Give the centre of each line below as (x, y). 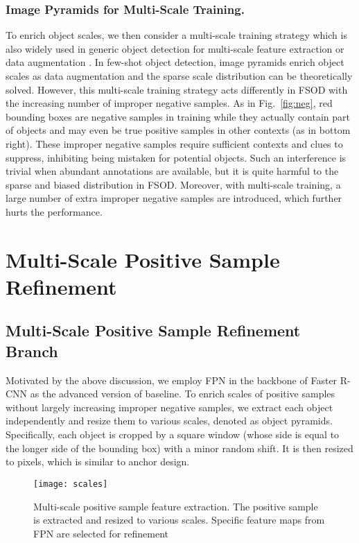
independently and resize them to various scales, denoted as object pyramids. (169, 421)
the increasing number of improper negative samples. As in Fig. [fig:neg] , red (169, 103)
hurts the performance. (54, 211)
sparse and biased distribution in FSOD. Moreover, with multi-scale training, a (173, 184)
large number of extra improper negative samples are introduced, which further (174, 198)
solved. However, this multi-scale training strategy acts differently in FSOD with (177, 89)
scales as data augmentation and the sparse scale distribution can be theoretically (179, 76)
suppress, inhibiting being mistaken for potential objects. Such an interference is (176, 157)
